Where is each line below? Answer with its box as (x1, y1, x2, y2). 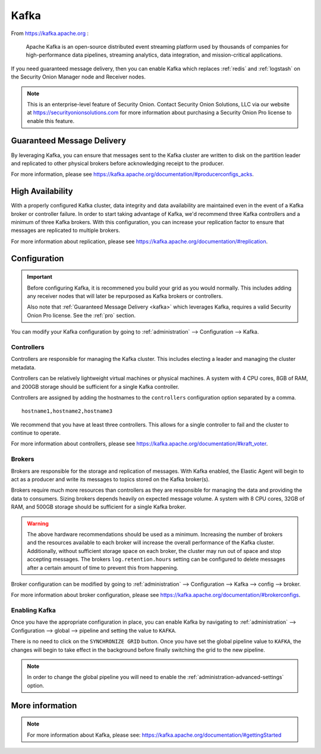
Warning (27, 520, 49, 527)
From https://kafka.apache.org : (11, 30, 89, 37)
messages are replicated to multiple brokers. (11, 227, 120, 234)
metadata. (11, 363, 36, 371)
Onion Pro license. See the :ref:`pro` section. (27, 312, 136, 319)
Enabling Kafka (11, 607, 56, 615)
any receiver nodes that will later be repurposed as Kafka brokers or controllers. (27, 293, 223, 300)
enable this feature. (27, 117, 74, 124)
